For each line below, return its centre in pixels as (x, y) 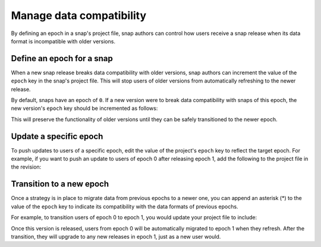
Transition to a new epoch (60, 184)
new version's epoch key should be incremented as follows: (84, 108)
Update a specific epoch (57, 136)
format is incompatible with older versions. (63, 41)
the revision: (26, 167)
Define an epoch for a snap (62, 58)
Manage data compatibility (79, 15)
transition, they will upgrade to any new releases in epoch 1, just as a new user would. (116, 236)
